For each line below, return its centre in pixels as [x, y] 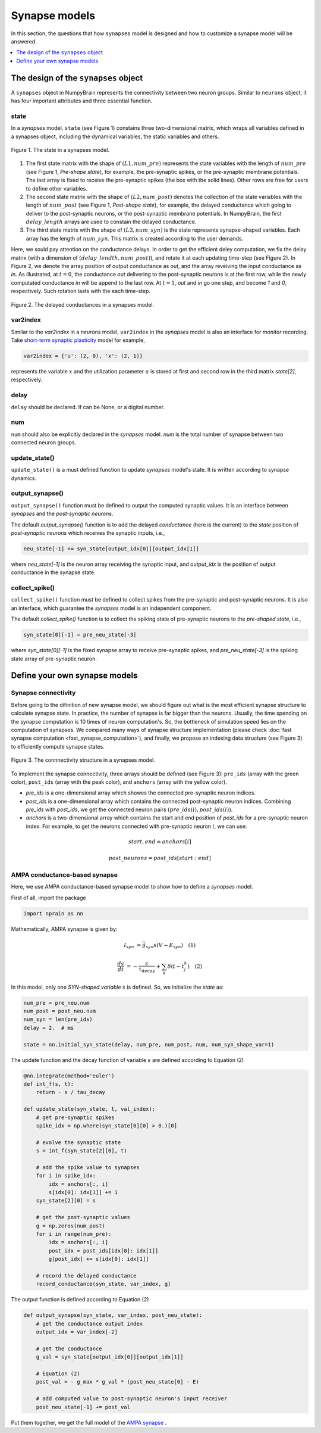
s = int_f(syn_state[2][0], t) [81, 1151]
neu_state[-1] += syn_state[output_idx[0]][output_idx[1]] [111, 549]
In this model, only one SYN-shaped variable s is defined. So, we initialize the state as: [117, 987]
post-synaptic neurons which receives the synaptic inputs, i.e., [88, 532]
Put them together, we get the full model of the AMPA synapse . [89, 1422]
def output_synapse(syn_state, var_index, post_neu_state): [113, 1315]
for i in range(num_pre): [74, 1234]
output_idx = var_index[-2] [77, 1332]
